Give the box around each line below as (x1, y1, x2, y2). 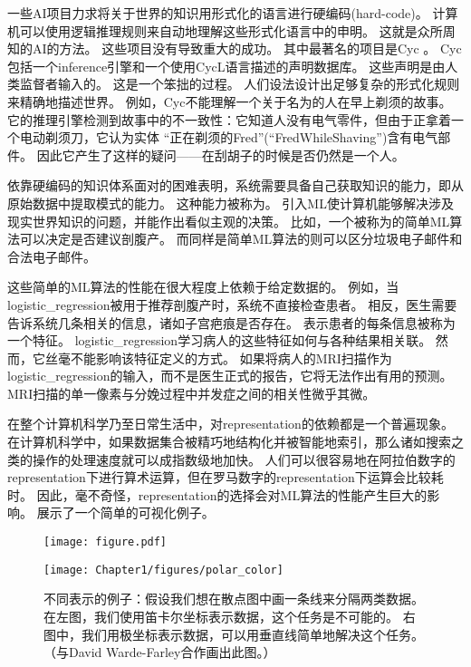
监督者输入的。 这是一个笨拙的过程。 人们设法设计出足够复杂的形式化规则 (19, 74, 460, 93)
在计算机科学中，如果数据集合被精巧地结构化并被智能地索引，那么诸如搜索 (7, 432, 451, 451)
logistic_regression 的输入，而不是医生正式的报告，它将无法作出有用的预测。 (7, 366, 453, 385)
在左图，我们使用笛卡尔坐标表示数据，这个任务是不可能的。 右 (43, 606, 416, 625)
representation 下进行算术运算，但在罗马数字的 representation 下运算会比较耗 (7, 468, 444, 487)
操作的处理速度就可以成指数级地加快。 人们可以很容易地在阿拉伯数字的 (32, 449, 456, 469)
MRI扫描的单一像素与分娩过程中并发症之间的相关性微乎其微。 (7, 383, 376, 402)
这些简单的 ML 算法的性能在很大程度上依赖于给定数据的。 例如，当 (7, 277, 399, 296)
